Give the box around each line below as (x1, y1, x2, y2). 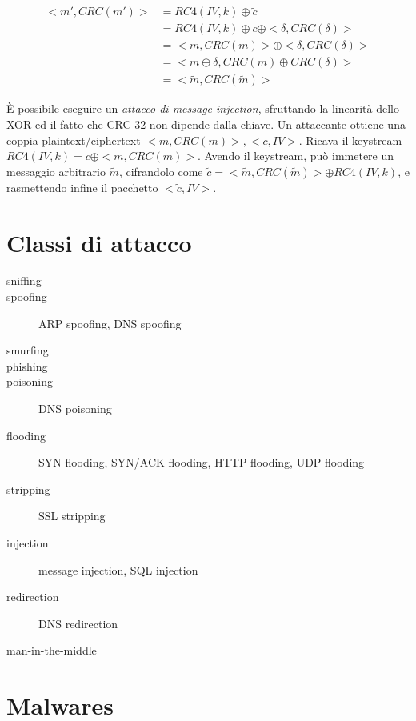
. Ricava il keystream (298, 131, 402, 148)
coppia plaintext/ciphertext (6, 131, 141, 148)
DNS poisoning (38, 400, 112, 417)
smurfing (6, 342, 49, 358)
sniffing (6, 272, 42, 289)
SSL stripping (38, 507, 106, 524)
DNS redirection (38, 615, 118, 631)
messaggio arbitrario (6, 162, 106, 179)
